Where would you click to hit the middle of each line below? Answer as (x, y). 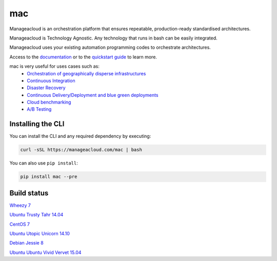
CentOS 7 (20, 224)
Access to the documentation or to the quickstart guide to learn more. (83, 57)
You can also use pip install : (44, 163)
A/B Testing (39, 109)
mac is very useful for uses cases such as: (55, 66)
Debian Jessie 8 (26, 243)
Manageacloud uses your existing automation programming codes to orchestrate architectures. (110, 47)
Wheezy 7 (20, 205)
